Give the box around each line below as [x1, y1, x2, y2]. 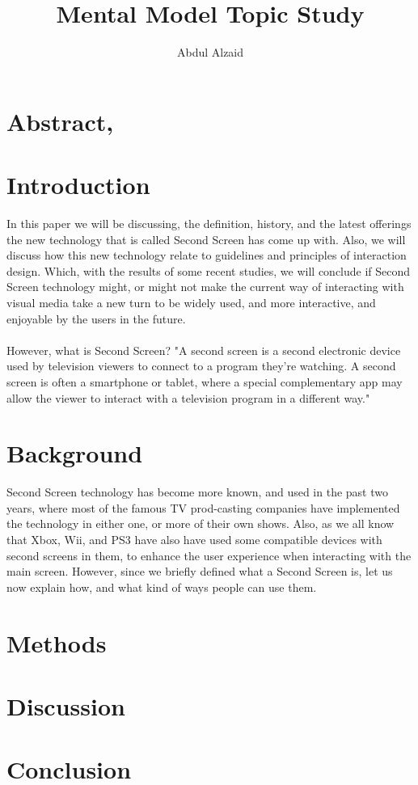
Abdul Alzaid [176, 44, 244, 61]
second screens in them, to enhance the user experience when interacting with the [6, 547, 412, 563]
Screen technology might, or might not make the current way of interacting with [6, 278, 404, 295]
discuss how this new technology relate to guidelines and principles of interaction [6, 247, 407, 264]
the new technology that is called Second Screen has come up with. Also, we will [6, 230, 406, 247]
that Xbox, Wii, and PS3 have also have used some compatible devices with [6, 531, 382, 548]
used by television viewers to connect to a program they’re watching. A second [6, 357, 396, 374]
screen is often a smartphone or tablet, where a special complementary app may [6, 373, 403, 390]
